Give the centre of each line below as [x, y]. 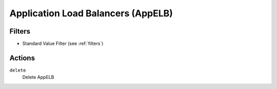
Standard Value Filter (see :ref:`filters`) [63, 44]
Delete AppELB [38, 77]
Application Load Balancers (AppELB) [91, 13]
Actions [22, 58]
